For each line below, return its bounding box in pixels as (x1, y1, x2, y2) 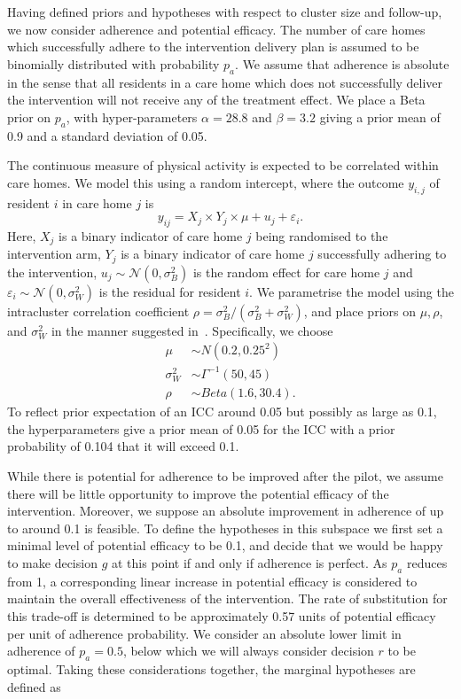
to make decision (7, 553, 98, 571)
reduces (406, 553, 448, 571)
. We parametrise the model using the (249, 282, 454, 300)
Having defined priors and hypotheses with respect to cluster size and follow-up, (7, 3, 442, 20)
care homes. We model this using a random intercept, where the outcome (7, 173, 404, 191)
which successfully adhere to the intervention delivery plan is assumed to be (7, 37, 419, 56)
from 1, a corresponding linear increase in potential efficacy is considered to (7, 571, 418, 590)
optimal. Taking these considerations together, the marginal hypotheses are (7, 659, 416, 678)
